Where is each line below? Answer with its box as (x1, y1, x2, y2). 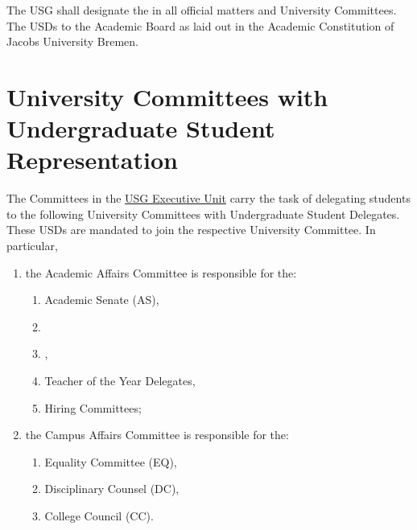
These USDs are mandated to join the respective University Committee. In (6, 221, 376, 238)
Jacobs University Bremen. (6, 33, 138, 50)
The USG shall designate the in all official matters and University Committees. (6, 2, 397, 18)
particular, (6, 237, 58, 254)
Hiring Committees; (44, 399, 142, 416)
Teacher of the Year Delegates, (44, 372, 196, 389)
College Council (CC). (44, 507, 154, 524)
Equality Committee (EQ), (44, 453, 177, 470)
